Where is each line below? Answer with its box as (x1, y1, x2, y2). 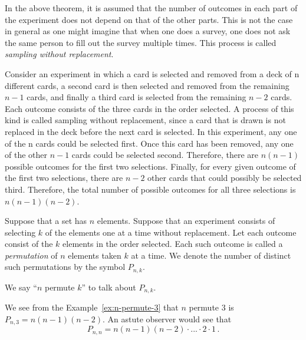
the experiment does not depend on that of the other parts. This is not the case (5, 13, 293, 25)
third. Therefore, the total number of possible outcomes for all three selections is (5, 183, 296, 195)
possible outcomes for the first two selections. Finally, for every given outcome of (5, 160, 296, 172)
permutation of (5, 249, 58, 261)
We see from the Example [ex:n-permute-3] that (5, 301, 179, 313)
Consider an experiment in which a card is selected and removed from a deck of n (5, 67, 300, 80)
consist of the (5, 237, 53, 250)
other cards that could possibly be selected (147, 171, 302, 184)
